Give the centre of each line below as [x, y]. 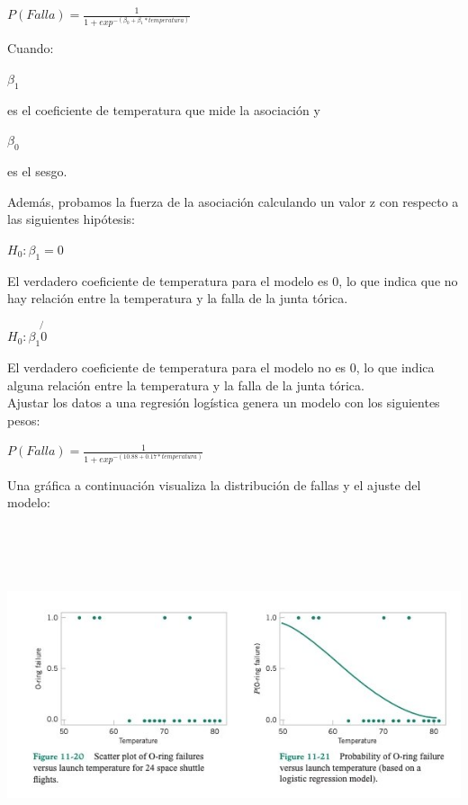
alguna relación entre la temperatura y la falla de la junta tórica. [186, 385]
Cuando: [31, 48]
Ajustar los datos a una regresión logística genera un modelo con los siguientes [224, 402]
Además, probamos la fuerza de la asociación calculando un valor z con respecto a [233, 201]
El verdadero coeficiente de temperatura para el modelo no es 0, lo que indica [221, 367]
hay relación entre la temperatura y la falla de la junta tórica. [178, 298]
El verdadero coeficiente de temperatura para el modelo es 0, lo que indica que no [233, 280]
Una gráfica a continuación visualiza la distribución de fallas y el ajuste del [214, 484]
